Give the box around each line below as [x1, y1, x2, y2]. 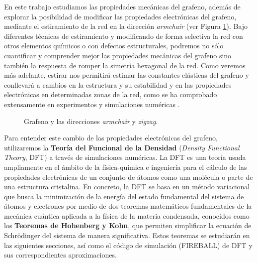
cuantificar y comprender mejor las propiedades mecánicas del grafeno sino [4, 50, 232, 60]
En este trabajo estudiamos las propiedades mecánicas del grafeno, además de [4, 1, 241, 11]
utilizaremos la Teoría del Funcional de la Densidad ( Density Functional [4, 142, 240, 152]
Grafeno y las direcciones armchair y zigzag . [24, 116, 158, 126]
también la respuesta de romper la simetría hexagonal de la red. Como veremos [4, 60, 246, 70]
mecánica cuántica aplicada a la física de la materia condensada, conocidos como [4, 210, 250, 221]
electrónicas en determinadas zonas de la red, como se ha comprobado [4, 89, 217, 100]
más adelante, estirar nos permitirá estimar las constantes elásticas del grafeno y [4, 70, 249, 80]
